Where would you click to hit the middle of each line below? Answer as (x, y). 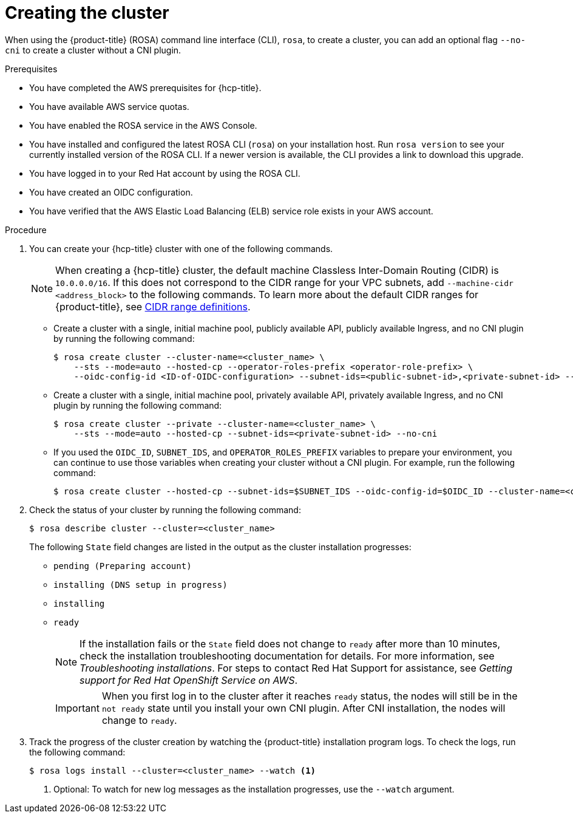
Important (77, 708)
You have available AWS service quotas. (109, 106)
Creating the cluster (87, 13)
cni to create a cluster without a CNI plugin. (93, 50)
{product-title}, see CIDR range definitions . (153, 306)
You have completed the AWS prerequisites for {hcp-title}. (145, 87)
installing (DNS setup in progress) (141, 585)
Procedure (26, 230)
